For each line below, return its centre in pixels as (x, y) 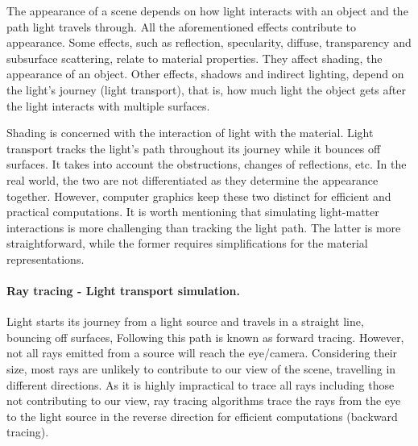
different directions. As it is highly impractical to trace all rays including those (201, 384)
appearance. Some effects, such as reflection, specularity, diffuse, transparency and (209, 42)
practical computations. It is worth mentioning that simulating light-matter (193, 212)
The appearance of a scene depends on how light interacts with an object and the (207, 10)
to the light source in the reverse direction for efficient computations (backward (202, 416)
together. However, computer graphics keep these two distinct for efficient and (199, 196)
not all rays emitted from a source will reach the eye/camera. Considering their (202, 353)
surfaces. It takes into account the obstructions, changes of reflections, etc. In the (207, 164)
